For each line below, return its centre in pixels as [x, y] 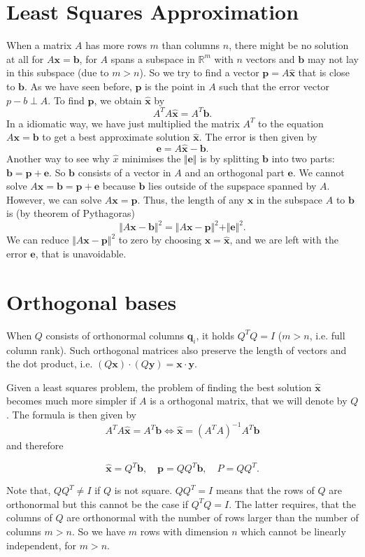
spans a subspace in [153, 58]
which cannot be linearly [293, 531]
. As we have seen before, [78, 86]
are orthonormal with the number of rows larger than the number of [213, 517]
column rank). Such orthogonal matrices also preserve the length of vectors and [177, 350]
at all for [25, 58]
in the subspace [289, 199]
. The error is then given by [258, 137]
